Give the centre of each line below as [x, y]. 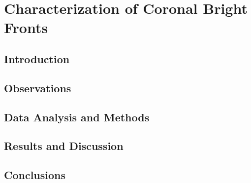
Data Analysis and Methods [77, 117]
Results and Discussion [64, 146]
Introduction [37, 58]
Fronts [26, 27]
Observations [38, 88]
